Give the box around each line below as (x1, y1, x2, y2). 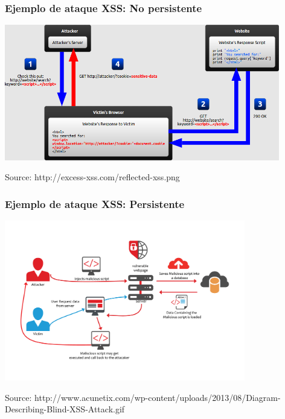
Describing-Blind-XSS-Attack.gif (5, 403, 125, 415)
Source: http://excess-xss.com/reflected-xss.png (5, 171, 180, 183)
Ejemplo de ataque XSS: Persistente (5, 196, 185, 211)
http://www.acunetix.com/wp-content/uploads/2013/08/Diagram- (34, 391, 281, 403)
